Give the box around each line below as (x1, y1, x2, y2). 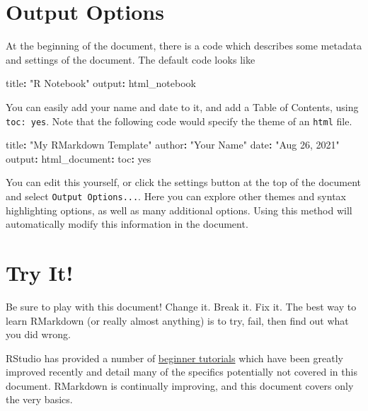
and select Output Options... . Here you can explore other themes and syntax (6, 188, 346, 203)
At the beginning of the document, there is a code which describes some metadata (6, 38, 362, 53)
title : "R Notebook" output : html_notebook (6, 76, 196, 91)
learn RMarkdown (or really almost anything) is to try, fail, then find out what (6, 313, 349, 328)
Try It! (6, 257, 74, 286)
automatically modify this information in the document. (6, 216, 248, 231)
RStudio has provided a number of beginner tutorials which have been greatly (6, 350, 343, 365)
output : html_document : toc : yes (6, 151, 151, 166)
